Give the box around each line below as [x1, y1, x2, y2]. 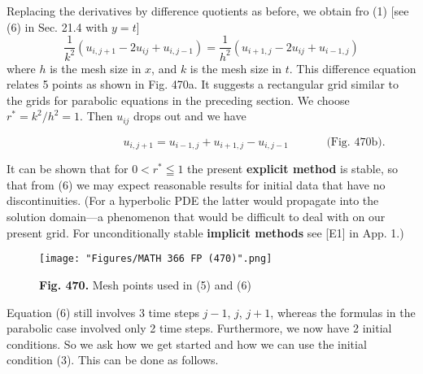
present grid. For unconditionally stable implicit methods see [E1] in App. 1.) [7, 224, 404, 241]
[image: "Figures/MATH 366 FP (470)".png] [39, 253, 273, 265]
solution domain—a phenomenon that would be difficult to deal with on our [7, 208, 386, 225]
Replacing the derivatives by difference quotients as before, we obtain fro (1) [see [7, 2, 409, 19]
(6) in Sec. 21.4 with [7, 18, 108, 35]
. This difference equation [289, 59, 416, 76]
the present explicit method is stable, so [187, 160, 399, 177]
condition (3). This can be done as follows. [7, 351, 219, 368]
